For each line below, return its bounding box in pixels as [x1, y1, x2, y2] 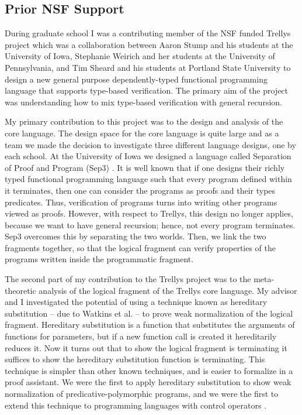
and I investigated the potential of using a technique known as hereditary [5, 296, 268, 308]
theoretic [5, 284, 36, 296]
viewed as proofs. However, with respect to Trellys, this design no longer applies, [5, 207, 293, 219]
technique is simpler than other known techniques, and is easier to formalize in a [5, 364, 293, 376]
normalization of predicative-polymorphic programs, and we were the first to [5, 387, 279, 400]
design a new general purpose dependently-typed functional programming [5, 73, 268, 85]
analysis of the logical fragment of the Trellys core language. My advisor [39, 284, 297, 296]
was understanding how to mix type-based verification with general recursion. [5, 95, 282, 108]
